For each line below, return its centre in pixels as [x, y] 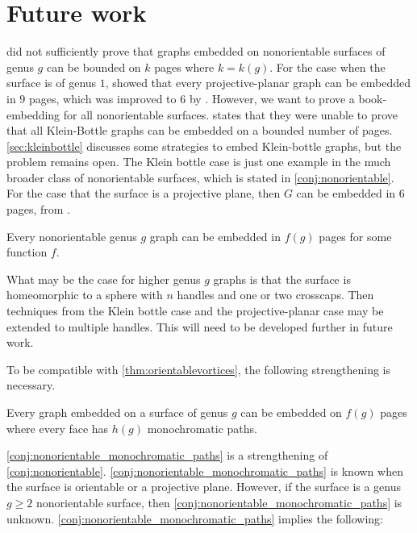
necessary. [31, 385]
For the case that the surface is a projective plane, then [144, 193]
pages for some [355, 236]
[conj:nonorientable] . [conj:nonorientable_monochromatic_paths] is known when [205, 471]
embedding [33, 114]
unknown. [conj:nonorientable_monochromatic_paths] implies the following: [195, 518]
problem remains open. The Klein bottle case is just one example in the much [199, 162]
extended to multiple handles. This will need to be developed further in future [200, 326]
